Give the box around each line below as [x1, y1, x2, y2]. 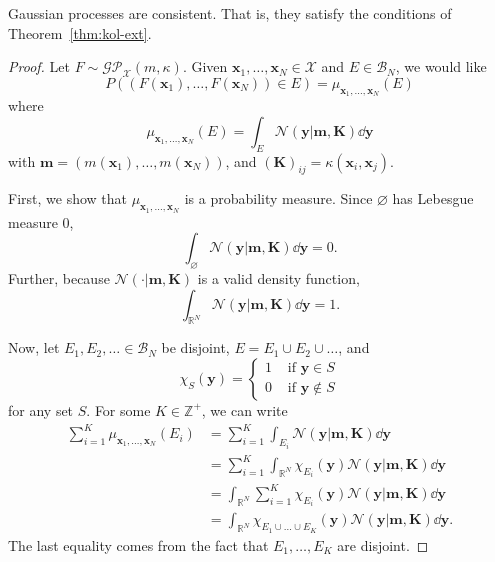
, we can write [201, 399, 288, 420]
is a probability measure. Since [184, 188, 373, 209]
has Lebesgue [392, 188, 474, 209]
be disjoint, [161, 337, 230, 358]
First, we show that [8, 188, 127, 209]
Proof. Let [8, 56, 70, 77]
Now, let [8, 337, 60, 358]
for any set [8, 399, 74, 420]
